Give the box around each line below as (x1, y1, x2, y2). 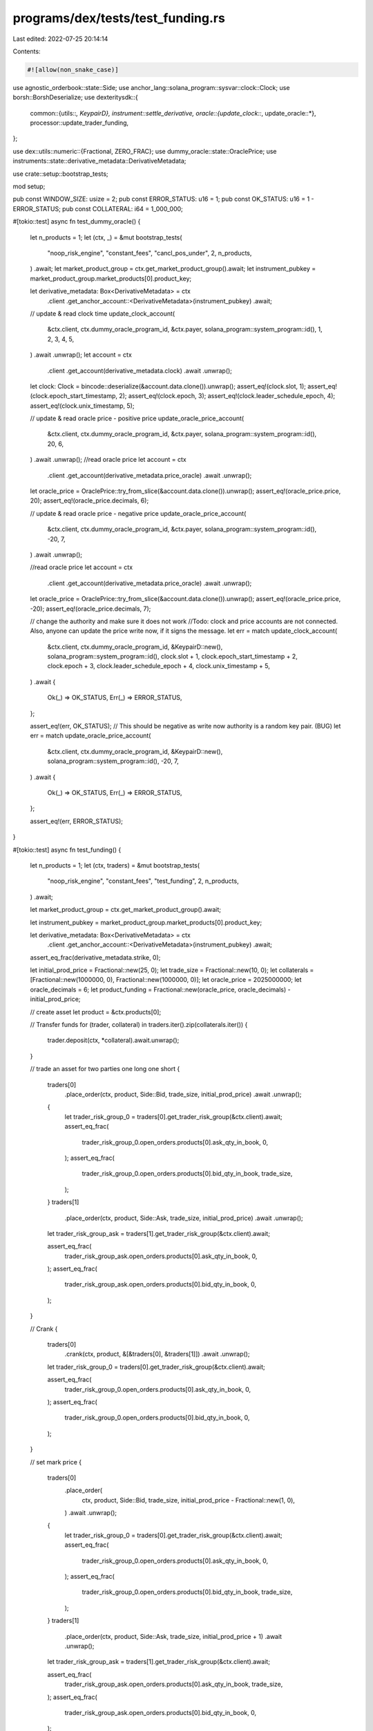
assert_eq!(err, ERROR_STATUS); (30, 817, 124, 825)
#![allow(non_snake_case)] (27, 66, 119, 73)
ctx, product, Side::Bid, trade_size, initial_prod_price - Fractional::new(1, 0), (82, 1496, 295, 1504)
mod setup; (12, 182, 46, 190)
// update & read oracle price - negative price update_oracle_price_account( (30, 509, 247, 517)
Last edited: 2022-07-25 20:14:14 (12, 35, 108, 43)
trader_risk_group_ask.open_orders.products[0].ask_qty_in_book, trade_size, (64, 1680, 283, 1689)
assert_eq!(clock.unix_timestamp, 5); (30, 402, 135, 410)
